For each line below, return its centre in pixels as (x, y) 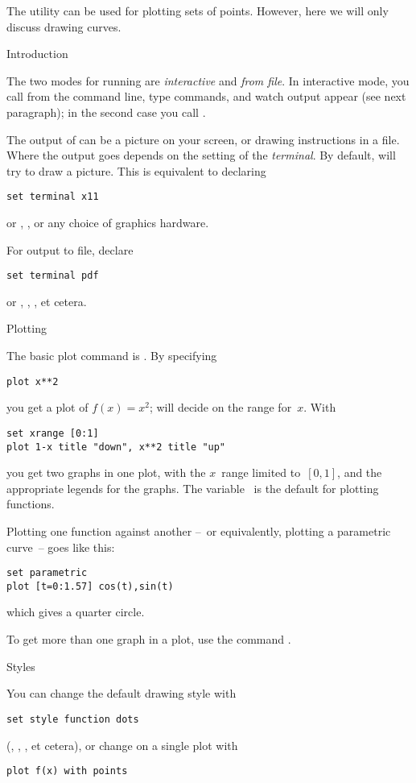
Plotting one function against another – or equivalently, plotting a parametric (199, 530)
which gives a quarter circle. (76, 612)
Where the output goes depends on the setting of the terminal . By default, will (201, 155)
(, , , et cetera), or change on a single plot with (122, 745)
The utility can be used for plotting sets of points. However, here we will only (198, 10)
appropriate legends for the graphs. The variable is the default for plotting (193, 488)
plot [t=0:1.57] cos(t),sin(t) (90, 586)
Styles (21, 666)
